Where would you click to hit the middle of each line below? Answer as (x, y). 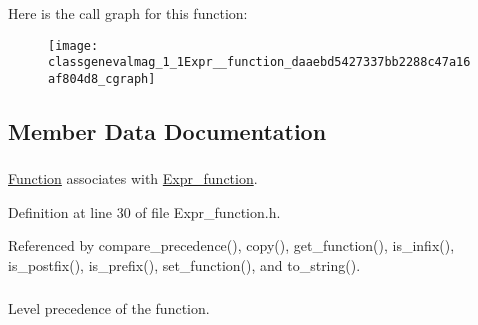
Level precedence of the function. (109, 307)
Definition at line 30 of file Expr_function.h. (144, 211)
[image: (73, 45)
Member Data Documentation (167, 130)
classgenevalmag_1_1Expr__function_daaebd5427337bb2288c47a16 (259, 62)
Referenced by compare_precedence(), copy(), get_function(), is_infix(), (231, 245)
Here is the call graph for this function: (128, 13)
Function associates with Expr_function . (133, 178)
